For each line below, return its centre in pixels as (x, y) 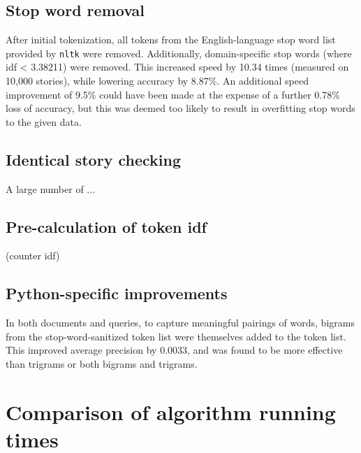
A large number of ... (51, 188)
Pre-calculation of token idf (106, 226)
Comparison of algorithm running (171, 411)
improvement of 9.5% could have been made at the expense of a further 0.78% (173, 94)
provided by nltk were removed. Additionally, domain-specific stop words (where (179, 53)
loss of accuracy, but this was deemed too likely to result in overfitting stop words (180, 108)
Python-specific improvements (117, 293)
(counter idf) (33, 256)
